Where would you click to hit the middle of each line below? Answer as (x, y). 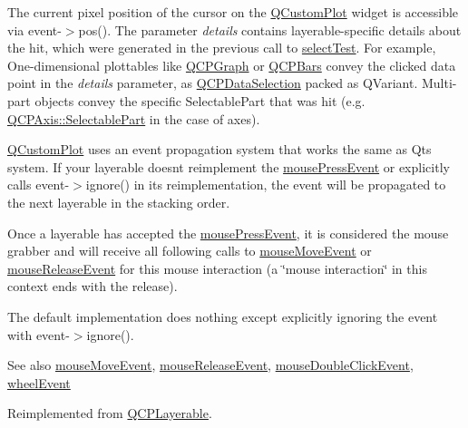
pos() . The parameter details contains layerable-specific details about (270, 29)
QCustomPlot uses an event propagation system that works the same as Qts (219, 149)
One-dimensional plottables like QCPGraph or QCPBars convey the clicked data (232, 65)
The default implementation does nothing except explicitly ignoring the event (223, 316)
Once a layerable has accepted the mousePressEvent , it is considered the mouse (228, 233)
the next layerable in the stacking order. (119, 202)
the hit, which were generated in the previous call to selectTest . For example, (222, 48)
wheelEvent (39, 382)
